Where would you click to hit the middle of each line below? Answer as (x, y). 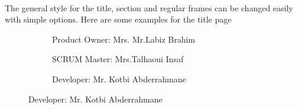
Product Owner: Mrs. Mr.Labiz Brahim (124, 39)
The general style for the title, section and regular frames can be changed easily (149, 7)
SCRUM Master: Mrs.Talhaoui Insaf (118, 59)
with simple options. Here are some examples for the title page (118, 19)
